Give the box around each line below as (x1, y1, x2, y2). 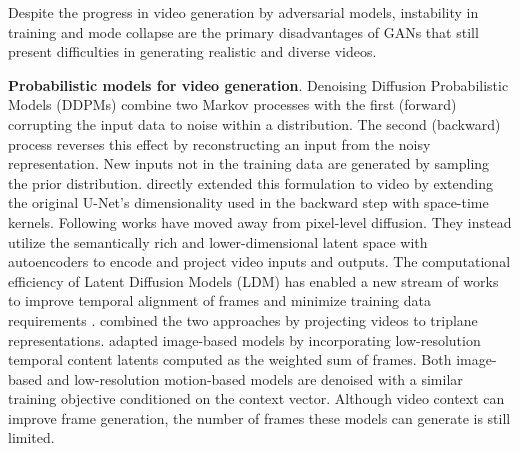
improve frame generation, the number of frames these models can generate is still (8, 407, 511, 428)
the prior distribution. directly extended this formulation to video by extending (8, 172, 493, 193)
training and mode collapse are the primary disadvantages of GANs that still (8, 21, 479, 42)
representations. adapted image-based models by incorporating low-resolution (8, 329, 481, 350)
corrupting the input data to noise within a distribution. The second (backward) (8, 113, 501, 134)
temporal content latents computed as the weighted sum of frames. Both (8, 349, 452, 370)
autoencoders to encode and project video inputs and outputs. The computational (8, 251, 511, 272)
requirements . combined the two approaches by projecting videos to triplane (8, 309, 478, 330)
